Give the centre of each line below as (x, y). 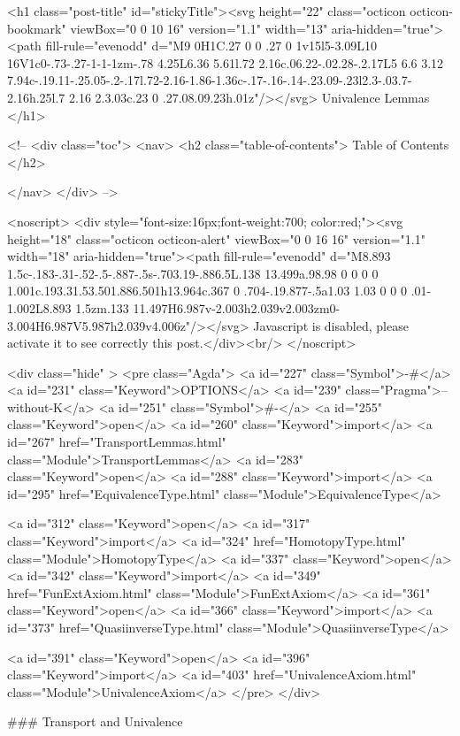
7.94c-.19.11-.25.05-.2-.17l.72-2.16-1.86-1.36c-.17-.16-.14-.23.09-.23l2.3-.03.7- (210, 80)
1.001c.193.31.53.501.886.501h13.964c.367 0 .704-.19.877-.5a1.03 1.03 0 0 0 (207, 291)
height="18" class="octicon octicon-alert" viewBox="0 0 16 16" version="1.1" (216, 238)
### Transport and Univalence (95, 721)
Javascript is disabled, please (331, 325)
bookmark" (37, 28)
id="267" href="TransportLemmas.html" (117, 442)
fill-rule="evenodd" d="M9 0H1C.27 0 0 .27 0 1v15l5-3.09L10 (211, 46)
